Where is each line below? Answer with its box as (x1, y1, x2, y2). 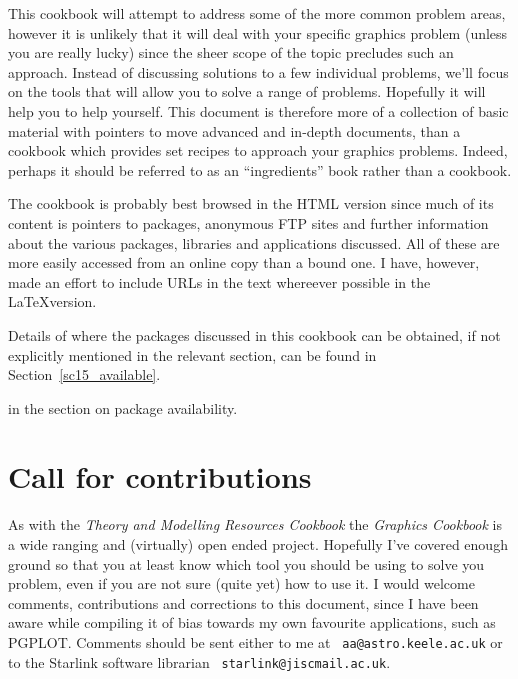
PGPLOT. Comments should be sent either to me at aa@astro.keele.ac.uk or (8, 631, 503, 652)
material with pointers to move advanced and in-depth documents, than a (8, 120, 461, 141)
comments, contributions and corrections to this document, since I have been (8, 592, 479, 613)
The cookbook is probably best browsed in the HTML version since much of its (8, 193, 494, 214)
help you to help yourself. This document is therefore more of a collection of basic (8, 100, 509, 121)
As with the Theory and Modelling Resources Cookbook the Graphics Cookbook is (8, 514, 503, 535)
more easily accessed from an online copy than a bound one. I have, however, (8, 252, 480, 273)
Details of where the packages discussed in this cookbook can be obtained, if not (8, 324, 501, 345)
